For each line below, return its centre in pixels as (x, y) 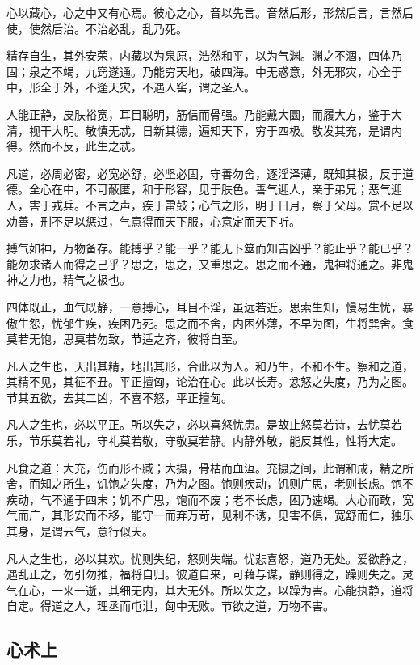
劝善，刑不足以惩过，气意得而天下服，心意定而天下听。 (153, 220)
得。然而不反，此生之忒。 (74, 146)
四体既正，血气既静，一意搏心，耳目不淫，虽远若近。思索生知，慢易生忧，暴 (210, 306)
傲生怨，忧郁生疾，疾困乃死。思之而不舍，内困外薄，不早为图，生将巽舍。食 (210, 322)
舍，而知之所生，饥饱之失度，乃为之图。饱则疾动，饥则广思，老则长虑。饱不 (210, 483)
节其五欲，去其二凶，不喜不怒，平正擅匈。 (120, 397)
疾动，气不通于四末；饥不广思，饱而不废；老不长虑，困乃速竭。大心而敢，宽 (210, 499)
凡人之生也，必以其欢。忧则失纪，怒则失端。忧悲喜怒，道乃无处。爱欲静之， (210, 558)
